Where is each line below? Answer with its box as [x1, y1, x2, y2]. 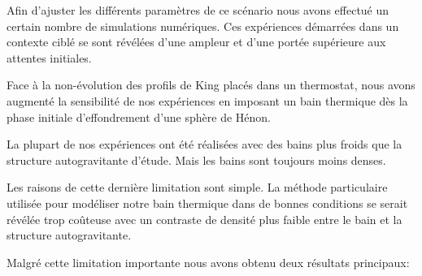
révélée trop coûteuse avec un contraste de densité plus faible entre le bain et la [7, 210, 402, 227]
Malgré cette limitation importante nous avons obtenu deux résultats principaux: [7, 253, 410, 270]
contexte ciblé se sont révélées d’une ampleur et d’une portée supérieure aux [7, 33, 386, 50]
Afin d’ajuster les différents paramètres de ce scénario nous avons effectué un [7, 2, 389, 18]
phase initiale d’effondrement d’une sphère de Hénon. [7, 108, 271, 125]
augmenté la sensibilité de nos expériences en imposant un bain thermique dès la [7, 92, 408, 109]
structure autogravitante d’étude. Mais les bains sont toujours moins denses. [7, 151, 386, 168]
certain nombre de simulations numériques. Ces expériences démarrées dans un [7, 17, 399, 34]
